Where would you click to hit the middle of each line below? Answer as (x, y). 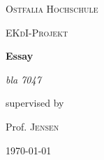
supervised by (35, 103)
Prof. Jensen (32, 126)
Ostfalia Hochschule (52, 8)
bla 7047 (23, 79)
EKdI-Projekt (37, 32)
